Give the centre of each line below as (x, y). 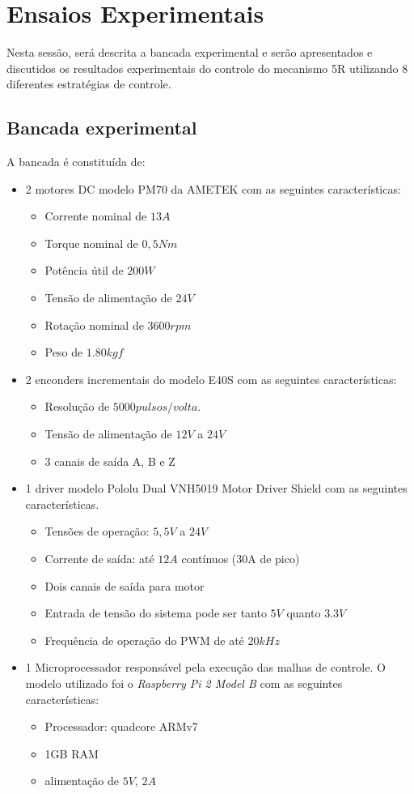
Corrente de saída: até (99, 559)
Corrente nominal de (96, 216)
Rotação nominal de (94, 324)
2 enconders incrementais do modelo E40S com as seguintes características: (211, 379)
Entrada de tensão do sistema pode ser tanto (156, 613)
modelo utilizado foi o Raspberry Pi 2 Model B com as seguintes (184, 683)
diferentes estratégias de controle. (89, 84)
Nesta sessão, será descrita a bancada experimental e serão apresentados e (190, 52)
